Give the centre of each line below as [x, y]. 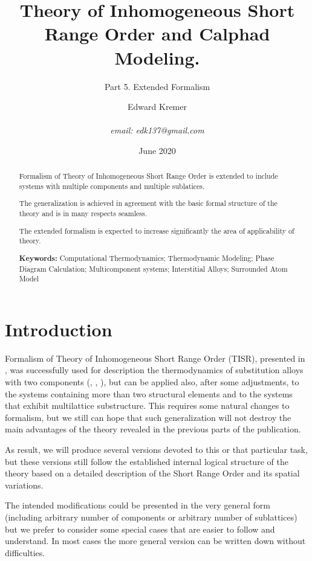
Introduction [59, 329]
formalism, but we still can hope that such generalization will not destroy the [148, 417]
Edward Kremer [157, 107]
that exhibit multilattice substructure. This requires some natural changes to [147, 406]
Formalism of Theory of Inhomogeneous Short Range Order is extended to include [148, 176]
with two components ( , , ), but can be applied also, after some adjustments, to [152, 381]
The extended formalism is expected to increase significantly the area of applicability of [157, 230]
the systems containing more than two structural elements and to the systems [149, 393]
